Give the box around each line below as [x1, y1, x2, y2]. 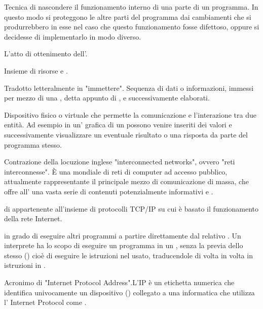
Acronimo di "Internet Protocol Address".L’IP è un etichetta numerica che [4, 277, 235, 288]
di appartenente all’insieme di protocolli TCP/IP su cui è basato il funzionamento [4, 203, 258, 214]
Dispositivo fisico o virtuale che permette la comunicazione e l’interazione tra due [4, 109, 256, 120]
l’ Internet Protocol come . [4, 297, 87, 307]
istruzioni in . [4, 260, 46, 270]
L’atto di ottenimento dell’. [4, 48, 88, 59]
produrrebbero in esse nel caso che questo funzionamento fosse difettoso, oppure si [4, 21, 259, 32]
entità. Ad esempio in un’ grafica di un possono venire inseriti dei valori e [4, 119, 232, 130]
